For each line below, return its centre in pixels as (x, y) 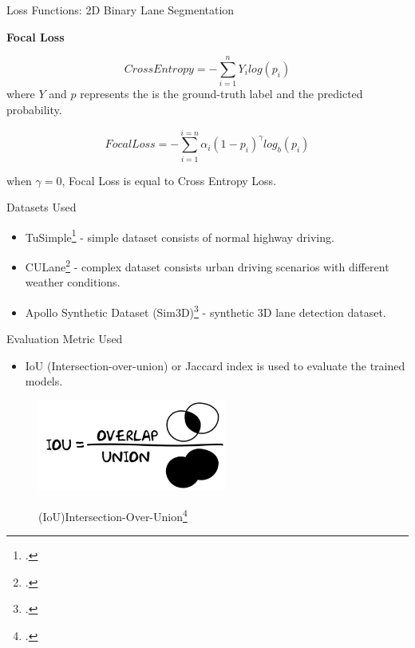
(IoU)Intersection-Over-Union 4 (113, 515)
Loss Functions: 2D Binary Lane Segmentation (121, 10)
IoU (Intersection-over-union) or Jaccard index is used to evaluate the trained (215, 365)
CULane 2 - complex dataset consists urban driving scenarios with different (207, 265)
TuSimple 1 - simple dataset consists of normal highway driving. (180, 235)
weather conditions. (73, 282)
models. (44, 381)
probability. (34, 109)
